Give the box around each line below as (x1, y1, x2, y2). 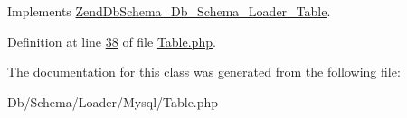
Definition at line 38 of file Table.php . (7, 32, 216, 50)
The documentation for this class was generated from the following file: (7, 62, 401, 81)
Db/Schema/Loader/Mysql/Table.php (7, 92, 219, 111)
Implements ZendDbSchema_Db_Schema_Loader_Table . (7, 2, 331, 20)
